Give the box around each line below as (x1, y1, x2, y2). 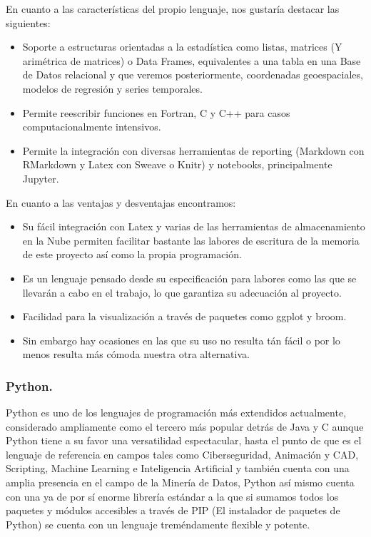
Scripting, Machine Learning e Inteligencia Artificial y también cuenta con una (6, 461, 350, 476)
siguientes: (6, 15, 51, 30)
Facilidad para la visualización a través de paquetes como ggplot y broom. (22, 309, 347, 324)
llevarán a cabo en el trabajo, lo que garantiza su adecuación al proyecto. (22, 285, 342, 300)
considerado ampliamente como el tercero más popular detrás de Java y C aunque (6, 419, 364, 434)
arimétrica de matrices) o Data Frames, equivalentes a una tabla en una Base (22, 53, 361, 68)
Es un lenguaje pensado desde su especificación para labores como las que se (22, 270, 357, 285)
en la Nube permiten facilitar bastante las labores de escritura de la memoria (22, 232, 360, 247)
